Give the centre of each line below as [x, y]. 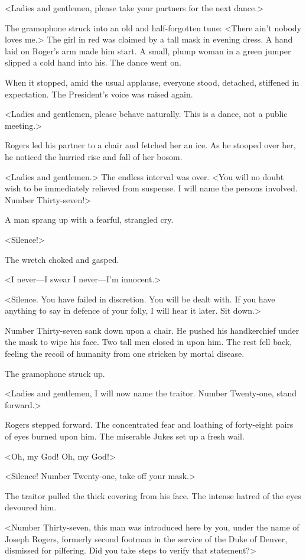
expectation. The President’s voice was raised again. [99, 94]
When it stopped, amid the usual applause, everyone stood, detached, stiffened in [152, 82]
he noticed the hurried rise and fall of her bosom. [94, 156]
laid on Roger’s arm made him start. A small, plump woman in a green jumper [148, 51]
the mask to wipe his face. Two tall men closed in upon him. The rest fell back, [149, 342]
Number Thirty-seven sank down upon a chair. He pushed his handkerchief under [152, 330]
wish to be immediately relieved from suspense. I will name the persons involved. [151, 188]
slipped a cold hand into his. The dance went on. [93, 62]
